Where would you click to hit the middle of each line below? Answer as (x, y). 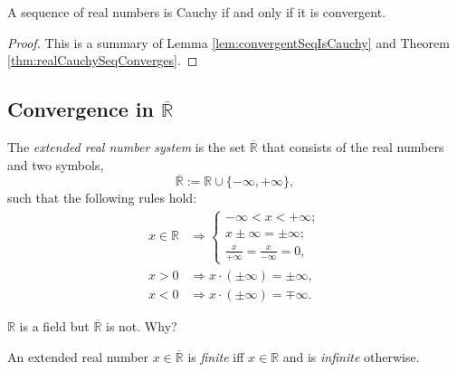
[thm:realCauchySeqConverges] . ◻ (103, 60)
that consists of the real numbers (353, 146)
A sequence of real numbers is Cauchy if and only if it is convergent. (197, 12)
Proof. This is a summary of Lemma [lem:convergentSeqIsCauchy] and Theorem (228, 42)
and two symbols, (56, 164)
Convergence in (81, 109)
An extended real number (78, 356)
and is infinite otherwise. (351, 356)
